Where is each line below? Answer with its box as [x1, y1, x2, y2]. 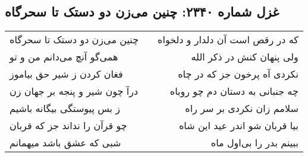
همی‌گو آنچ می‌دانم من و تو [10, 50, 118, 64]
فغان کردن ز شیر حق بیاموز [10, 67, 123, 81]
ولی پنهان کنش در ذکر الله [191, 50, 298, 64]
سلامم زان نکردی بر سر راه [185, 101, 298, 116]
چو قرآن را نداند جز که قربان [10, 118, 127, 133]
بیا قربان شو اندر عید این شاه [178, 118, 298, 133]
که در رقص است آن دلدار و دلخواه [158, 33, 298, 47]
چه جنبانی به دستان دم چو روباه [169, 84, 298, 98]
